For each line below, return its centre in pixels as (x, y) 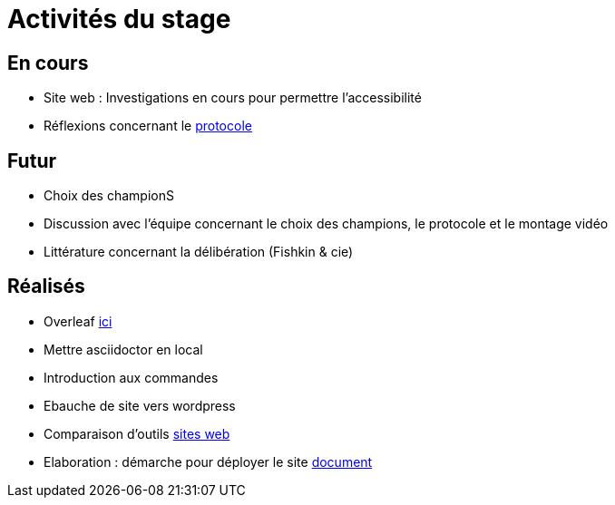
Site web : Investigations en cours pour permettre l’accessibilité (233, 98)
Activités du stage (119, 19)
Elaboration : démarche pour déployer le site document (208, 461)
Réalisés (46, 286)
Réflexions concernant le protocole (148, 126)
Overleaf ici (78, 321)
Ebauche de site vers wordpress (140, 405)
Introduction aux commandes (131, 377)
